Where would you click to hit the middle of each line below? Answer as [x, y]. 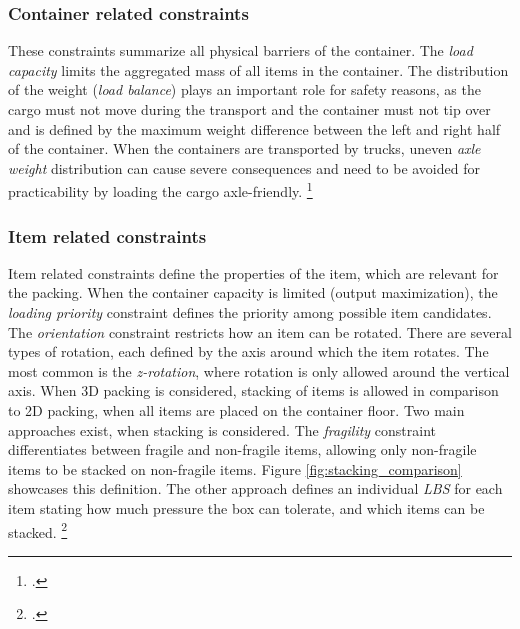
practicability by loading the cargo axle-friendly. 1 [160, 190]
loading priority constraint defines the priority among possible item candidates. [250, 312]
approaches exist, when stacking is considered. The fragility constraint [222, 429]
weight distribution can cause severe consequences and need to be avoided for [244, 167]
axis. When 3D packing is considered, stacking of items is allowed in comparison [253, 390]
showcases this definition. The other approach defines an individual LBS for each [255, 488]
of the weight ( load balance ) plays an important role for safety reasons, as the [244, 89]
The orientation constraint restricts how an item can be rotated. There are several [260, 331]
